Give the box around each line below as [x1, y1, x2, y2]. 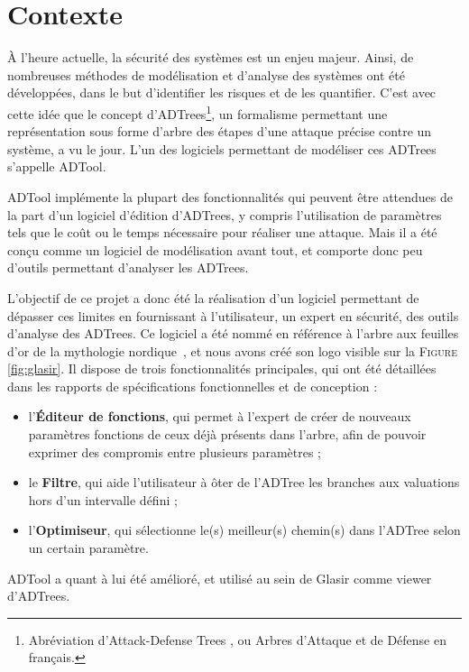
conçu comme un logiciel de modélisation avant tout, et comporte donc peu [7, 240, 423, 259]
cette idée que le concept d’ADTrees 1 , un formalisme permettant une [7, 101, 388, 123]
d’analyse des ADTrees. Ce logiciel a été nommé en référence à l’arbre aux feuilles [7, 324, 459, 343]
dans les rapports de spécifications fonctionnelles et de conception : [7, 376, 378, 395]
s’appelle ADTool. [7, 157, 106, 176]
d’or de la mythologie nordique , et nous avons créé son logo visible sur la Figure [7, 341, 457, 360]
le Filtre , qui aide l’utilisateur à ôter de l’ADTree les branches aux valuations [28, 473, 460, 492]
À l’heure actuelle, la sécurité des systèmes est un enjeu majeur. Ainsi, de [7, 48, 414, 67]
